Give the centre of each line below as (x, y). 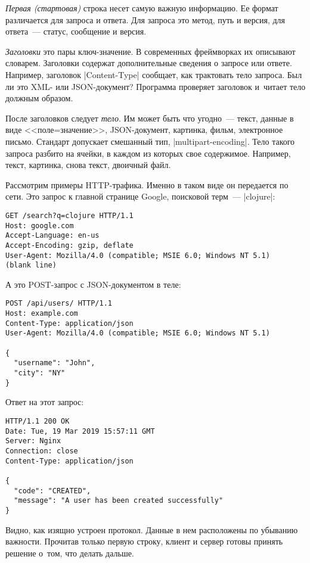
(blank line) (31, 265)
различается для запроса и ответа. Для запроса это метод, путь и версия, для (145, 19)
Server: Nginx (33, 441)
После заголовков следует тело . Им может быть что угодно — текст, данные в (150, 118)
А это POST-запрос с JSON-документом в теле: (93, 284)
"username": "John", (55, 363)
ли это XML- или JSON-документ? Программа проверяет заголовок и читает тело (156, 86)
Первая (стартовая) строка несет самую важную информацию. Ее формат (142, 8)
